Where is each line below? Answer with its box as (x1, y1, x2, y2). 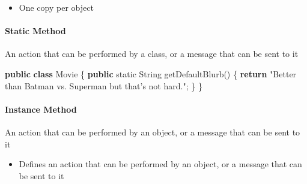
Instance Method (5, 102, 77, 115)
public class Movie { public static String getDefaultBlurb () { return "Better (5, 67, 297, 80)
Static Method (5, 25, 66, 37)
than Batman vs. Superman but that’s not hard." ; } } (5, 79, 202, 92)
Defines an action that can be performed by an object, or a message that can (19, 158, 302, 170)
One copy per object (19, 1, 94, 13)
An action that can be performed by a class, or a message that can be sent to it (5, 47, 299, 60)
